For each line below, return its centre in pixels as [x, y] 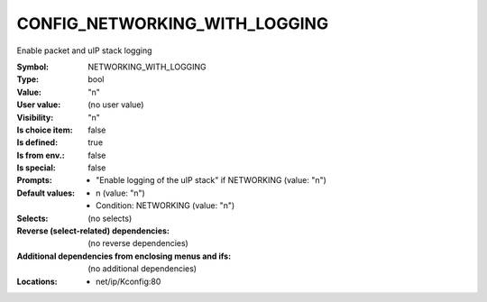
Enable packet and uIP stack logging [84, 50]
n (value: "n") [121, 193]
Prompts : [35, 180]
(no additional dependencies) [142, 269]
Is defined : [37, 142]
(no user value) [116, 105]
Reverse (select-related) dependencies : [93, 231]
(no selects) [110, 218]
